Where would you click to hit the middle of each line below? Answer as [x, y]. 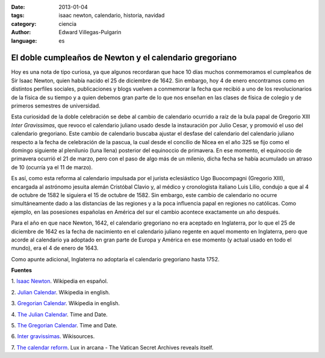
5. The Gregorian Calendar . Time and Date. [64, 326]
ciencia [68, 23]
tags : [18, 16]
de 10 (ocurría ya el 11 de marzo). [52, 167]
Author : [21, 32]
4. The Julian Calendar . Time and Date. [59, 314]
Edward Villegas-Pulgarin [90, 32]
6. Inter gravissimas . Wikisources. [53, 336]
